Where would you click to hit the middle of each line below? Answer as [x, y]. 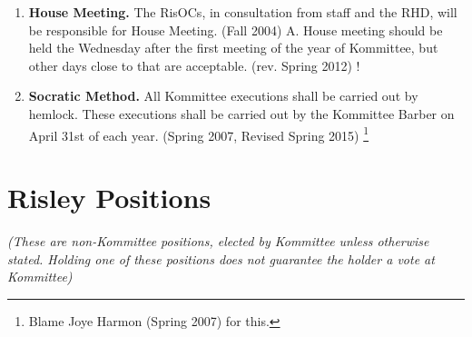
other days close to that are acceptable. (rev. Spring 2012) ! [194, 65]
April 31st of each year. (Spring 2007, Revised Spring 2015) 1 [199, 134]
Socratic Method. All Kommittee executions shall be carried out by [223, 96]
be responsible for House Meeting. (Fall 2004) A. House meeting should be [236, 30]
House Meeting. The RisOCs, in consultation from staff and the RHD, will [243, 12]
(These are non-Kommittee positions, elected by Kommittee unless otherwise [218, 240]
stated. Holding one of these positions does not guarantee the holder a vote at [221, 258]
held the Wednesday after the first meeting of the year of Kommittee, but [233, 48]
